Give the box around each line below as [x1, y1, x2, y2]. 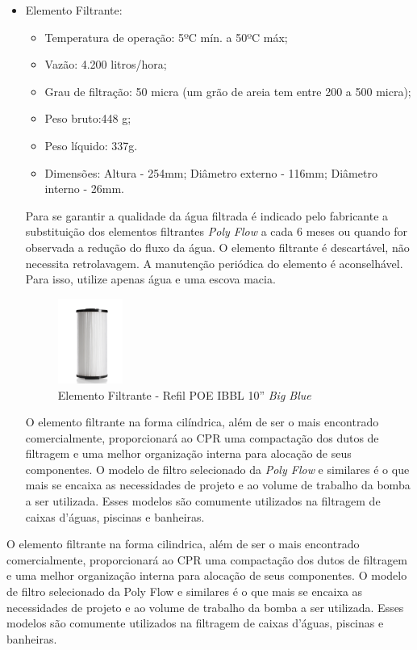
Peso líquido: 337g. [44, 136, 138, 153]
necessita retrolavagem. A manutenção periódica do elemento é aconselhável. [25, 254, 403, 271]
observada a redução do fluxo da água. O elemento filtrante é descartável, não [25, 238, 410, 255]
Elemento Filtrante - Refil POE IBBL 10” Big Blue [57, 386, 311, 403]
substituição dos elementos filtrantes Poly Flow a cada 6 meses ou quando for [25, 223, 408, 240]
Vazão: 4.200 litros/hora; [44, 56, 167, 73]
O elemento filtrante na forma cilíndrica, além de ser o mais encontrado [25, 413, 379, 430]
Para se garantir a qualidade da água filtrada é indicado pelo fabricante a [25, 207, 389, 224]
